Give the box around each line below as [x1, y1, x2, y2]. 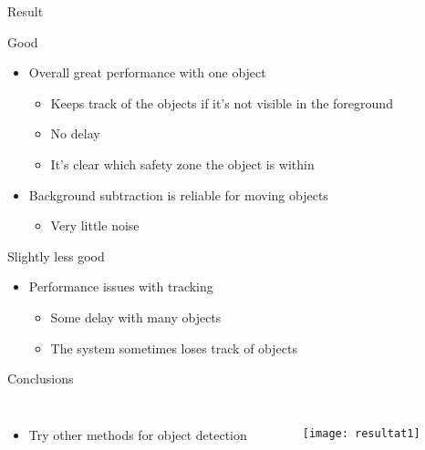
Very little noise [50, 216, 140, 235]
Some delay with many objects [50, 307, 222, 326]
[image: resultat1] [302, 426, 420, 440]
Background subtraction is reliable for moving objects [28, 185, 328, 204]
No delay [50, 124, 100, 143]
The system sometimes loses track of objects [50, 338, 297, 357]
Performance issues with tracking [28, 277, 213, 296]
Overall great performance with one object [28, 63, 266, 82]
